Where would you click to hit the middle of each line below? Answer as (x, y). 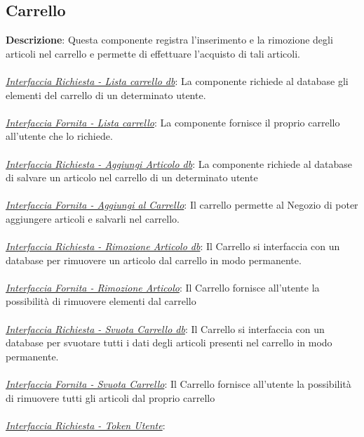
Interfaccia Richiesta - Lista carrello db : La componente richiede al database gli (177, 80)
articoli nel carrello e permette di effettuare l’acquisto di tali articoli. (153, 53)
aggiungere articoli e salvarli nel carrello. (93, 218)
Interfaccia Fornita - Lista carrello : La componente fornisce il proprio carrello (173, 122)
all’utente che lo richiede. (59, 136)
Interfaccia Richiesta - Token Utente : (86, 425)
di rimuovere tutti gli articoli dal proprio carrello (110, 397)
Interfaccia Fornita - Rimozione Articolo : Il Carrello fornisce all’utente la (163, 287)
